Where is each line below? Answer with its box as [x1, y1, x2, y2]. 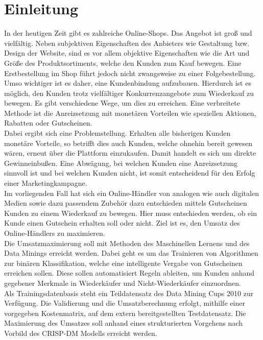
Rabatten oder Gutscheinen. [4, 117, 92, 128]
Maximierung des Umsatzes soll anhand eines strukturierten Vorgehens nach [4, 318, 243, 328]
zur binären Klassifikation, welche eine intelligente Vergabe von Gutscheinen [4, 257, 243, 268]
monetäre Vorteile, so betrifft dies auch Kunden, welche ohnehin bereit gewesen [4, 137, 253, 148]
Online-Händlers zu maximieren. [4, 228, 105, 238]
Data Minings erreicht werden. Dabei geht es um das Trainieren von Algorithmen [4, 248, 258, 258]
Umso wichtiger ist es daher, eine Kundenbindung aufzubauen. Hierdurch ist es [4, 78, 251, 88]
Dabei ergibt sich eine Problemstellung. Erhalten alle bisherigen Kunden [4, 128, 231, 138]
